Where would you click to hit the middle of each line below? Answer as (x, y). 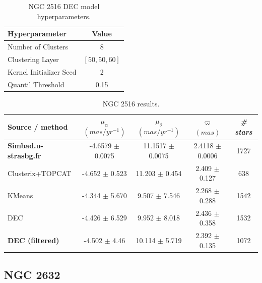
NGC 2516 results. (131, 103)
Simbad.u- (25, 146)
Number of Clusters (38, 47)
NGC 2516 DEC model (64, 6)
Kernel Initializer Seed (42, 71)
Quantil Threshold (36, 84)
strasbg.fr (24, 155)
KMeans (20, 195)
